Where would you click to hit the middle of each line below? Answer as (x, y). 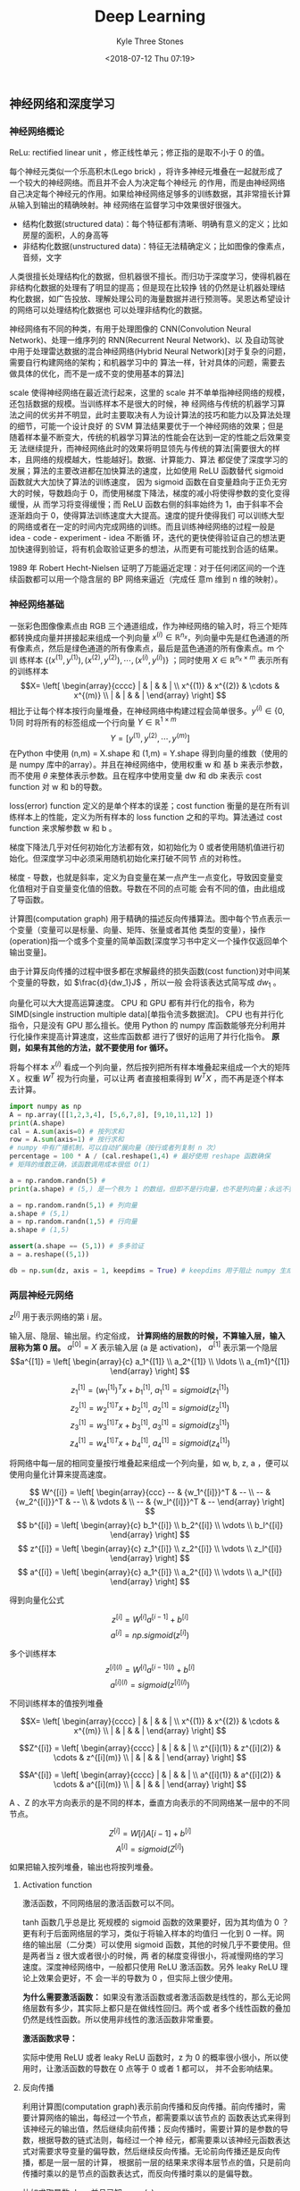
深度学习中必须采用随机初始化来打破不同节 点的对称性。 (143, 858)
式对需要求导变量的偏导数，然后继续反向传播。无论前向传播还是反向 (147, 2152)
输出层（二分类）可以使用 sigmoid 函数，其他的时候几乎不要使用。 (160, 1944)
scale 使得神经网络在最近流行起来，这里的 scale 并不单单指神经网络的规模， (150, 393)
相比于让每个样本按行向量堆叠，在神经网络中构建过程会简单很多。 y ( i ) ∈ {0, (147, 709)
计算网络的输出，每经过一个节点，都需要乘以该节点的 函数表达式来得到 (160, 2118)
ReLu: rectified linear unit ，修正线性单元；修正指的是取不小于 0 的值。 (139, 153)
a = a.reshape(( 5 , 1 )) (50, 1255)
